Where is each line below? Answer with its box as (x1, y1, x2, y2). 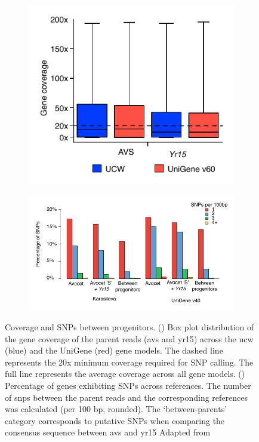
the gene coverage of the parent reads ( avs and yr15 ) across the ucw (5, 332, 254, 345)
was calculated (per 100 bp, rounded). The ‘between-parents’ (5, 403, 227, 415)
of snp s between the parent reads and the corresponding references (5, 391, 248, 403)
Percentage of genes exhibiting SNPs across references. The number (5, 379, 251, 391)
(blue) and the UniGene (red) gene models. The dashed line (5, 344, 223, 357)
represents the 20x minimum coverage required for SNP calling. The (5, 355, 254, 368)
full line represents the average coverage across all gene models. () (5, 367, 245, 380)
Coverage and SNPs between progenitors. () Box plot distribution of (5, 321, 254, 333)
